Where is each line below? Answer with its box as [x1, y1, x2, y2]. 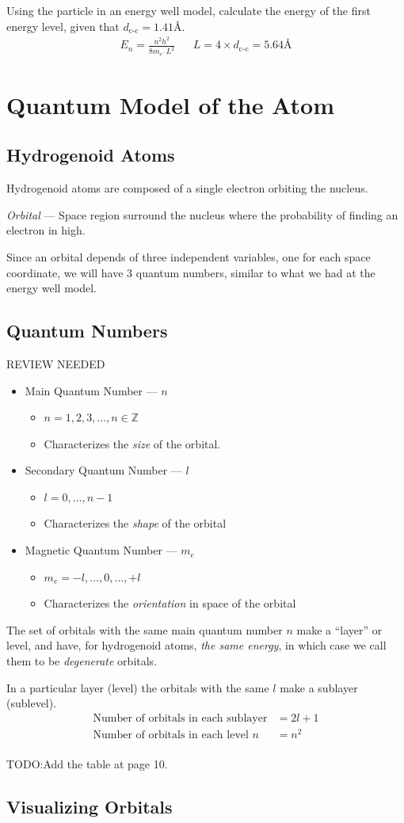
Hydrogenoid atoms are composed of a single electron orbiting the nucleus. [6, 180, 368, 196]
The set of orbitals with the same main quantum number [6, 621, 283, 638]
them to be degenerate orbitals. [6, 653, 158, 669]
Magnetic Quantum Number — [25, 542, 177, 558]
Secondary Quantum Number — [25, 462, 182, 478]
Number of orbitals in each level [93, 729, 249, 741]
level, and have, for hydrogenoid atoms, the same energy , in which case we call [6, 637, 387, 653]
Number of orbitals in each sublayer [93, 712, 268, 724]
